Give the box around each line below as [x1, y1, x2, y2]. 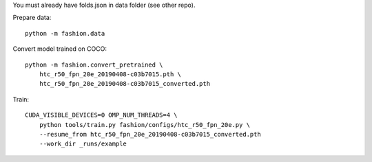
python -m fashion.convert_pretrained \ [25, 60, 163, 69]
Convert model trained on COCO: [12, 45, 107, 53]
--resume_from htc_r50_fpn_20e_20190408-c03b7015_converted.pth [39, 130, 261, 138]
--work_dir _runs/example [39, 140, 127, 148]
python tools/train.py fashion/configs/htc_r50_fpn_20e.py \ [39, 121, 251, 128]
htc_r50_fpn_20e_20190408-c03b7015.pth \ [39, 70, 182, 78]
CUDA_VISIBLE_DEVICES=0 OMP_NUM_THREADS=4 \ [25, 111, 178, 119]
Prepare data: [12, 14, 52, 22]
